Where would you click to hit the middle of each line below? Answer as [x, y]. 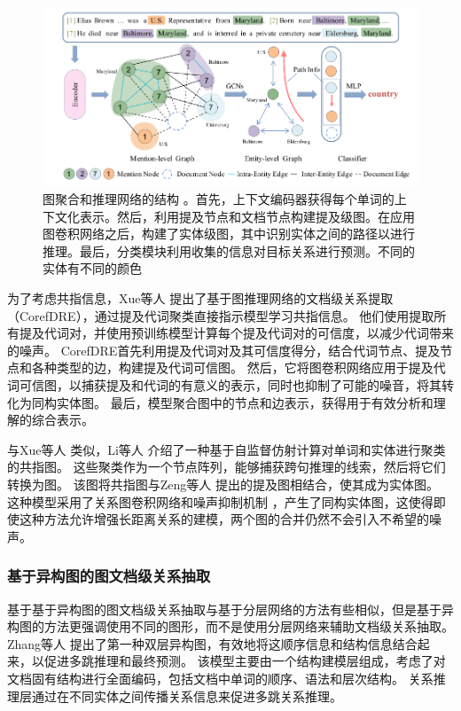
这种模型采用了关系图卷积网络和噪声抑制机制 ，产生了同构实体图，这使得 [220, 501]
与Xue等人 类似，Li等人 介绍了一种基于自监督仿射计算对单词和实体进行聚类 [227, 449]
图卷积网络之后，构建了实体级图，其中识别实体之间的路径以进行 [229, 234]
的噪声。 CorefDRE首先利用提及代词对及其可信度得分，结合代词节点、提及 [224, 350]
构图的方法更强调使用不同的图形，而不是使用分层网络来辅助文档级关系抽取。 [230, 626]
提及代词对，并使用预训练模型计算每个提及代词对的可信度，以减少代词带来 [236, 333]
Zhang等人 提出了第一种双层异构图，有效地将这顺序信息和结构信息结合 [212, 643]
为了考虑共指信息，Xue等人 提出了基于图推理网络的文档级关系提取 [200, 298]
